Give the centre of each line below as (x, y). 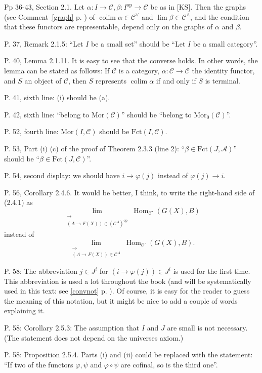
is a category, (139, 70)
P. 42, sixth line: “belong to (47, 114)
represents (111, 80)
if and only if (176, 80)
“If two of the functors (39, 364)
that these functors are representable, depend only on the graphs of (108, 27)
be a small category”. (225, 43)
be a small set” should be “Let (138, 43)
